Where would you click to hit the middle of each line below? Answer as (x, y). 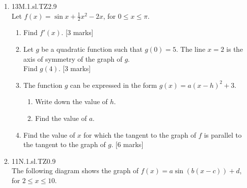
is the (235, 49)
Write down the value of (71, 101)
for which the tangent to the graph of (140, 134)
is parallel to (223, 134)
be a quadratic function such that (92, 49)
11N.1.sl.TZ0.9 (33, 161)
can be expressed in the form (113, 85)
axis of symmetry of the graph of (73, 58)
